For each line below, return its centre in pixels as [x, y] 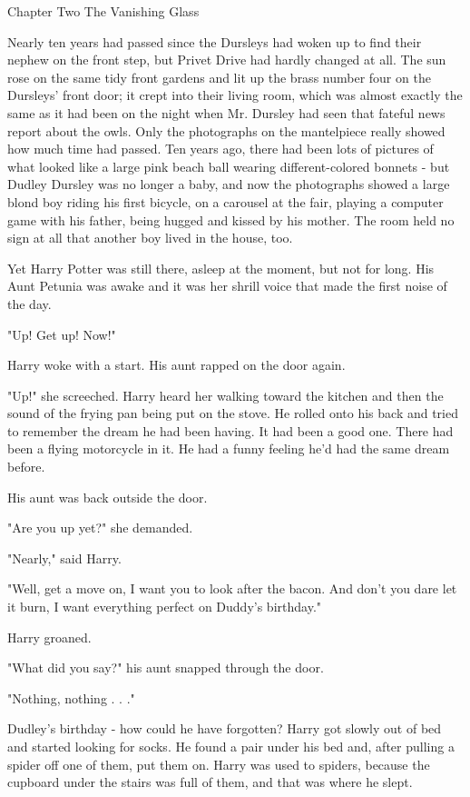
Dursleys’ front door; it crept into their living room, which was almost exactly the [235, 95]
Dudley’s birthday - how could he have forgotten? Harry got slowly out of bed [225, 728]
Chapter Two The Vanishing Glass [103, 11]
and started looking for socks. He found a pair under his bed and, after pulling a [231, 746]
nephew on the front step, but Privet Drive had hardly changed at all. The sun [227, 60]
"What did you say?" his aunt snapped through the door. [166, 667]
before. [26, 467]
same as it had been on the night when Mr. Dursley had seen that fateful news [226, 112]
